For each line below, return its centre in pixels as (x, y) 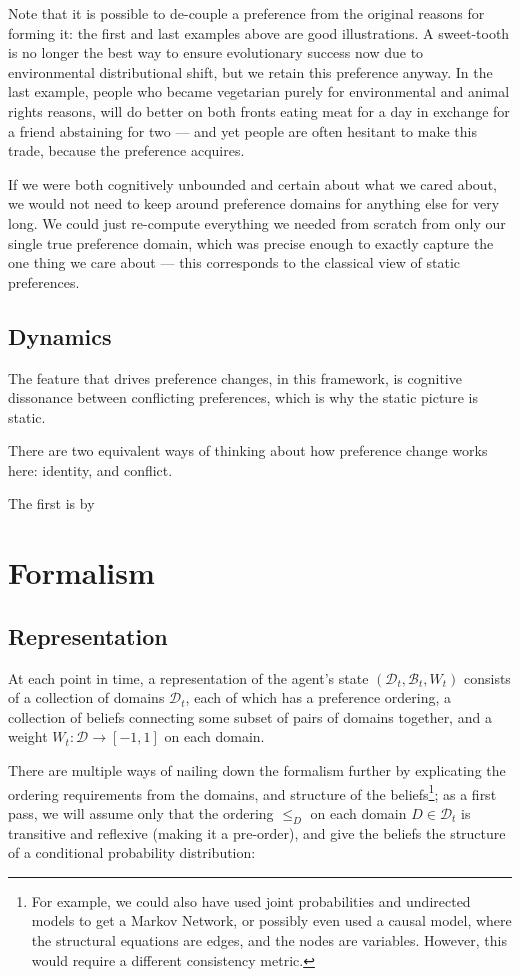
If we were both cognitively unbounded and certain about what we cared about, (252, 183)
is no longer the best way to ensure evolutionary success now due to (216, 52)
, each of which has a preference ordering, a (318, 697)
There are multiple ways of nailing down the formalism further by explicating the (257, 770)
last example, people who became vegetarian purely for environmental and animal (259, 91)
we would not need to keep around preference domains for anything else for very (254, 203)
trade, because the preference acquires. (126, 150)
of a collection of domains (86, 697)
